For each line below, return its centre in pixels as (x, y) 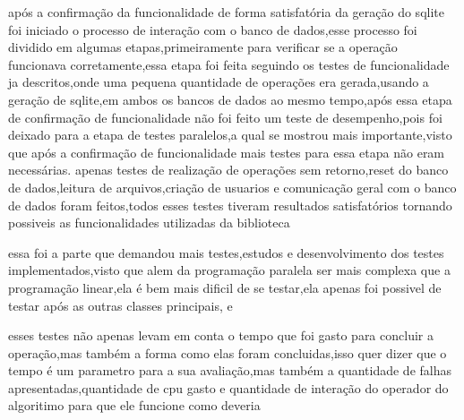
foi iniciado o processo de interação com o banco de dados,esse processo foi (213, 29)
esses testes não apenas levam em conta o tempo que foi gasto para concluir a (221, 335)
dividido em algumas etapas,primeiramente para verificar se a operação (203, 47)
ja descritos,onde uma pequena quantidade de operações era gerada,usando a (219, 82)
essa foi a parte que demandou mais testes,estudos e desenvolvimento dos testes (226, 252)
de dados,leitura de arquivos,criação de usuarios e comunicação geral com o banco (232, 187)
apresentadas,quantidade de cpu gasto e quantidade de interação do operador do (228, 387)
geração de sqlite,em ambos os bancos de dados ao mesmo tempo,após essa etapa (230, 99)
